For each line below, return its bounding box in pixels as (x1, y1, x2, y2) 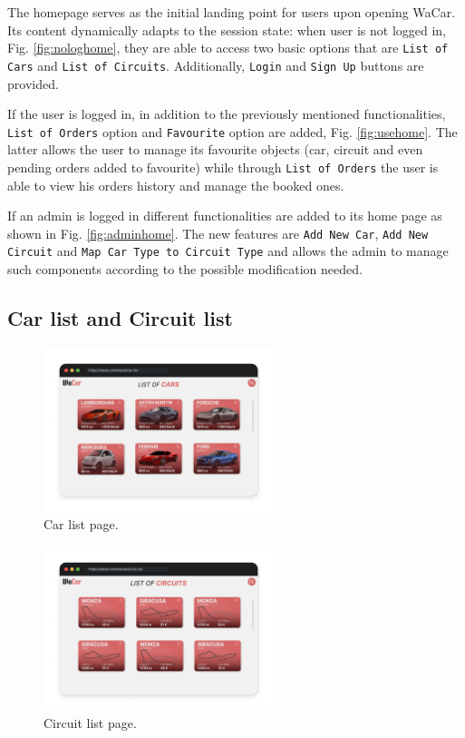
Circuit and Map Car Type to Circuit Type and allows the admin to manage (7, 241, 449, 261)
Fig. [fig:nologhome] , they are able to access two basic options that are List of (7, 38, 449, 57)
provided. (7, 74, 59, 93)
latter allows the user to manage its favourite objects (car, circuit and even (7, 140, 423, 159)
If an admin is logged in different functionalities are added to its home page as (7, 206, 442, 225)
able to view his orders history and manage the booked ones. (7, 175, 344, 194)
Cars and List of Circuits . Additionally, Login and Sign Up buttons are (7, 55, 424, 74)
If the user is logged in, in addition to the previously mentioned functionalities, (7, 104, 446, 123)
